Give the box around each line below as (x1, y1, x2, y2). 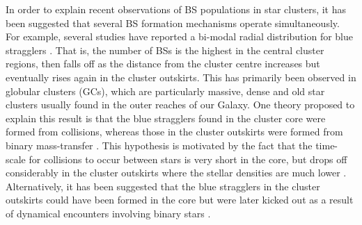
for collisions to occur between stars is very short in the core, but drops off (29, 151, 347, 166)
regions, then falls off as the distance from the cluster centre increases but (6, 56, 320, 71)
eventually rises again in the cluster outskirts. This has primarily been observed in (6, 69, 356, 84)
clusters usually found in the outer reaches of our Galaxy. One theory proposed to (6, 97, 355, 112)
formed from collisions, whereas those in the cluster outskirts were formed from (6, 124, 343, 139)
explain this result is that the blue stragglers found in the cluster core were (6, 110, 326, 125)
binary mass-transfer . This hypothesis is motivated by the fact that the (6, 137, 313, 152)
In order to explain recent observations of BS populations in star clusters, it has (6, 2, 347, 16)
